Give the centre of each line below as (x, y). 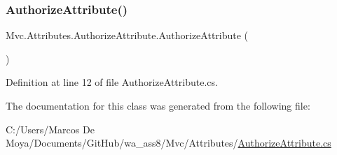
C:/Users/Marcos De (50, 129)
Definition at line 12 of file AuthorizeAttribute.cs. (112, 82)
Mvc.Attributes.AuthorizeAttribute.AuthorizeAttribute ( (127, 35)
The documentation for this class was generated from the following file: (158, 105)
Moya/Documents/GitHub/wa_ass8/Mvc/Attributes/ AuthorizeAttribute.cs (168, 143)
